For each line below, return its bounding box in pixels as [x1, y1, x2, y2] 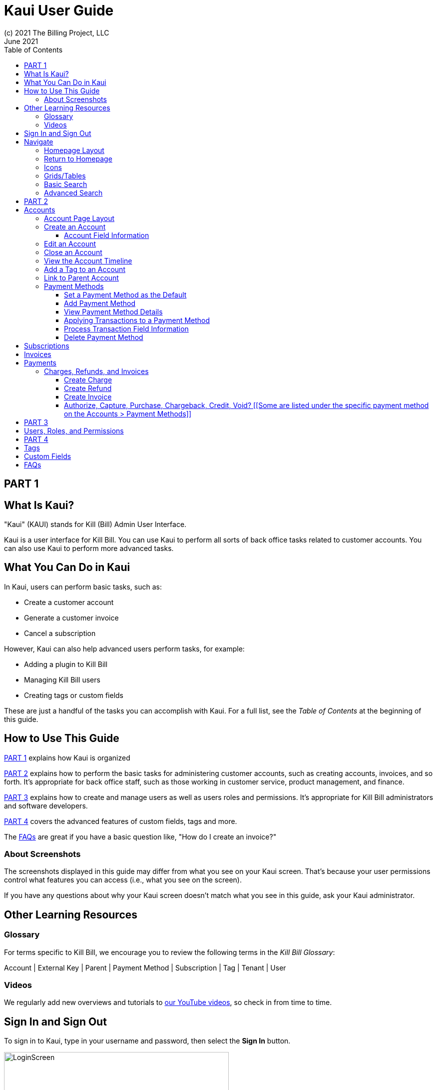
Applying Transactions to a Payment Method [64, 315, 210, 324]
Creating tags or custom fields [24, 690, 124, 699]
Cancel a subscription [24, 628, 96, 637]
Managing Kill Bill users [24, 675, 100, 684]
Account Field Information [64, 230, 149, 239]
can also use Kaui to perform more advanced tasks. [4, 544, 174, 553]
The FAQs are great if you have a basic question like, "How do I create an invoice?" [4, 832, 277, 841]
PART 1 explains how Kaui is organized [4, 753, 130, 762]
